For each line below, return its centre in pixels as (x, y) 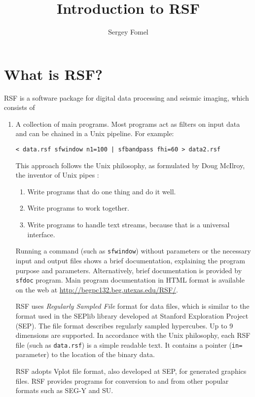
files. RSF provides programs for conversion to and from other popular (122, 380)
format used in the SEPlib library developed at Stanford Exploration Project (132, 315)
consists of (19, 107)
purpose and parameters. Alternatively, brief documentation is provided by (129, 270)
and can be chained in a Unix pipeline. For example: (95, 133)
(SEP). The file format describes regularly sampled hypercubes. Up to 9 (124, 325)
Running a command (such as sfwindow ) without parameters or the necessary (133, 251)
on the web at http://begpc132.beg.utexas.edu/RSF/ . (97, 289)
